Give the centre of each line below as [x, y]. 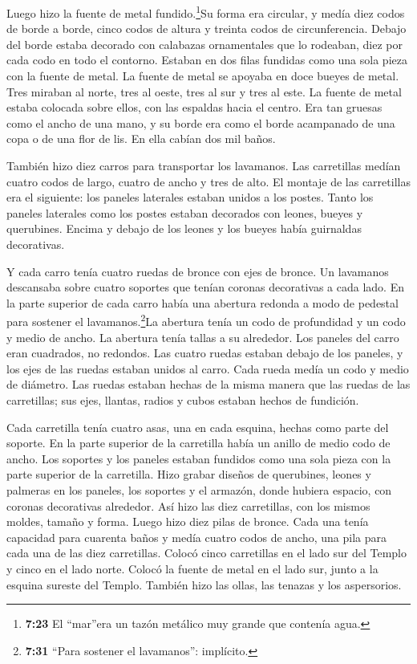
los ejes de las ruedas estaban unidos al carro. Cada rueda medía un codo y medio [208, 368]
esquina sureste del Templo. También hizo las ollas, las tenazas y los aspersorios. [204, 584]
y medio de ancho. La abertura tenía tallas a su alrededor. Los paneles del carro [203, 337]
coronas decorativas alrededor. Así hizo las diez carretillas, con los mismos [188, 505]
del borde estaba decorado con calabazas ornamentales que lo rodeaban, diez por [204, 44]
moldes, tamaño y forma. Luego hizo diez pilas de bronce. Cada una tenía [188, 521]
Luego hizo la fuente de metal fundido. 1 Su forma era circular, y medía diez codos [206, 12]
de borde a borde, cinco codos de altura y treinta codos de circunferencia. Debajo [206, 29]
